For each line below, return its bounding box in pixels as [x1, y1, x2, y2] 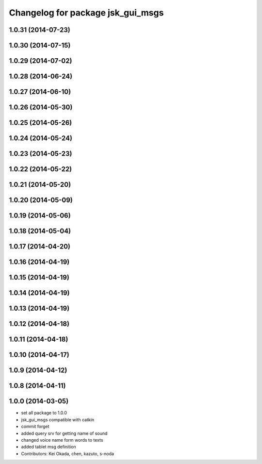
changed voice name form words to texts [21, 437, 103, 443]
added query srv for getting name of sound [21, 430, 108, 436]
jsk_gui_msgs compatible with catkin [21, 416, 95, 422]
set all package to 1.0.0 [21, 410, 67, 416]
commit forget [21, 424, 49, 430]
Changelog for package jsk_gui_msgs [9, 7, 164, 18]
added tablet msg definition [21, 444, 76, 450]
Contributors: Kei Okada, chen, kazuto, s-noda [21, 450, 114, 456]
